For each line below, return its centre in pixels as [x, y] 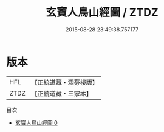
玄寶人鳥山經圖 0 [36, 122]
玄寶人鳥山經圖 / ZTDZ [102, 12]
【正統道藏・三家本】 [62, 93]
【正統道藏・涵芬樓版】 [65, 82]
